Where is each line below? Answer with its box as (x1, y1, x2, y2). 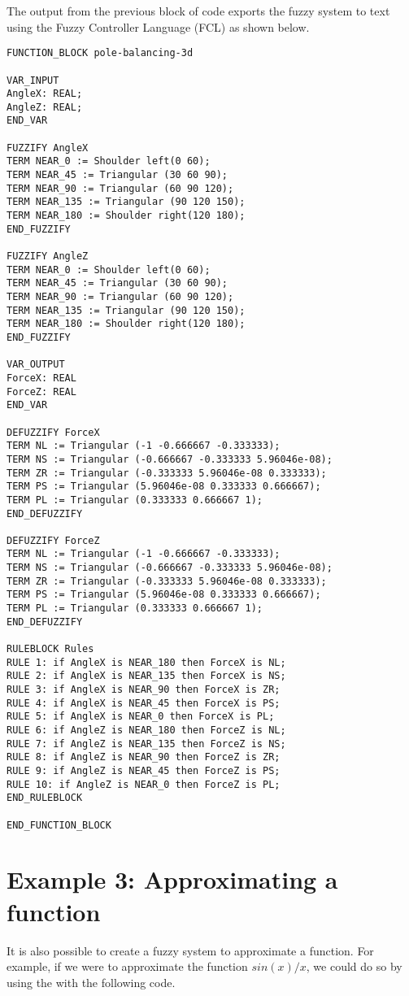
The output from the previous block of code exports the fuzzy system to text (7, 2, 390, 19)
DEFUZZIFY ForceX (7, 426, 100, 438)
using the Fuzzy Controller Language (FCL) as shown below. (7, 18, 310, 35)
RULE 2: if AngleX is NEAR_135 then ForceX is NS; (7, 670, 286, 682)
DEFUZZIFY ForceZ (7, 534, 100, 546)
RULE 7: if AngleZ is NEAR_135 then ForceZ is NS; (7, 737, 286, 750)
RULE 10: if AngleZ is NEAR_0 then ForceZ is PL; (7, 778, 281, 790)
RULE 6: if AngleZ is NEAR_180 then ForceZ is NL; (7, 724, 286, 736)
